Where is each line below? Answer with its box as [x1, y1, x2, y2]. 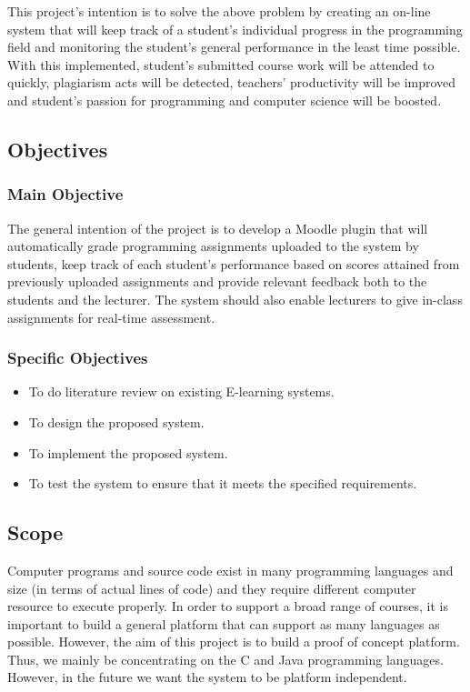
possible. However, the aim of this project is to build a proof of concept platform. [7, 632, 460, 651]
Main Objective [7, 183, 124, 206]
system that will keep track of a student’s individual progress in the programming [7, 19, 463, 38]
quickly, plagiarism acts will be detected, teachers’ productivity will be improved [7, 73, 456, 92]
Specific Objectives [7, 346, 148, 369]
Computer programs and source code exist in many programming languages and [7, 560, 454, 579]
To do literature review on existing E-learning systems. [28, 382, 335, 401]
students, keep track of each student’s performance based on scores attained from [7, 254, 460, 273]
